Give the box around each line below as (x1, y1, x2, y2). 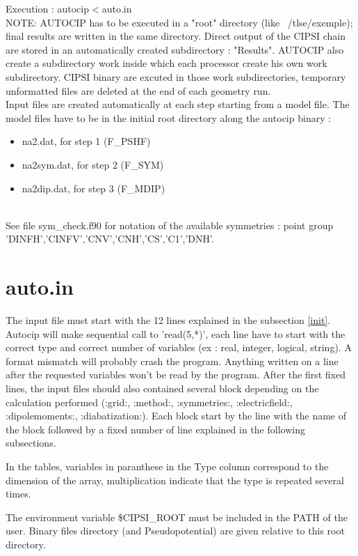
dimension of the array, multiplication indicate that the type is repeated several (6, 472, 344, 487)
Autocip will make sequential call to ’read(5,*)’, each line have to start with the (6, 326, 345, 341)
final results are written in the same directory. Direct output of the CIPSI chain (6, 29, 345, 43)
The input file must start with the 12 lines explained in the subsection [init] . (6, 313, 331, 327)
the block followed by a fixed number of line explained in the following (6, 422, 305, 436)
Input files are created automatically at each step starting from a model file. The (6, 97, 350, 111)
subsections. (6, 435, 56, 450)
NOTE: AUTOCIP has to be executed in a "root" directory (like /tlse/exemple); (6, 15, 353, 29)
